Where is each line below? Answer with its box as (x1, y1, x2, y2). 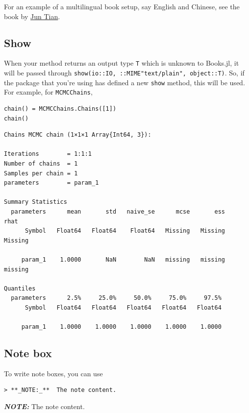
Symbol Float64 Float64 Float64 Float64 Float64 (25, 304, 222, 311)
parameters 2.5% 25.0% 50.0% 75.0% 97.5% (11, 294, 222, 302)
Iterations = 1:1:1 (4, 150, 92, 158)
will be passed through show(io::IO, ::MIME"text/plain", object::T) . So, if (4, 68, 245, 78)
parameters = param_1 (4, 179, 99, 187)
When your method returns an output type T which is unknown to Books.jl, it (4, 58, 239, 68)
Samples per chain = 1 (4, 170, 78, 177)
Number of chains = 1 (4, 160, 78, 167)
